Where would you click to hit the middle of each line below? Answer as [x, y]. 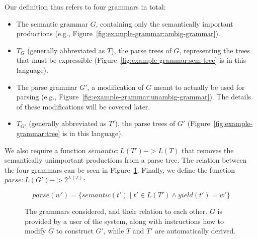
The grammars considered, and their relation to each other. [116, 211]
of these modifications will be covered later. [83, 106]
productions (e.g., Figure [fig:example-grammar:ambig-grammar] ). [118, 33]
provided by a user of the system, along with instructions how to [124, 221]
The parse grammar [47, 87]
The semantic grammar [52, 23]
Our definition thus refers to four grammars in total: [85, 7]
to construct [75, 231]
